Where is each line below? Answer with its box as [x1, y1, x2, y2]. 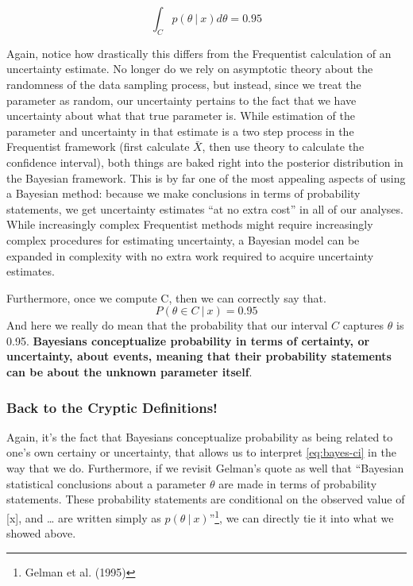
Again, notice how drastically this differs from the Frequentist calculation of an [6, 44, 392, 61]
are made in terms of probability [218, 475, 377, 492]
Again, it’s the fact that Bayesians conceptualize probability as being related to [6, 428, 393, 445]
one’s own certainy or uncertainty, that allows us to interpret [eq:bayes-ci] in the [6, 444, 396, 461]
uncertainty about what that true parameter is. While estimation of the [6, 107, 355, 124]
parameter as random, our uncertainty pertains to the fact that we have [6, 91, 357, 108]
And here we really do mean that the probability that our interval [6, 317, 328, 333]
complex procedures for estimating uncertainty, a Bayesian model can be [6, 231, 360, 248]
